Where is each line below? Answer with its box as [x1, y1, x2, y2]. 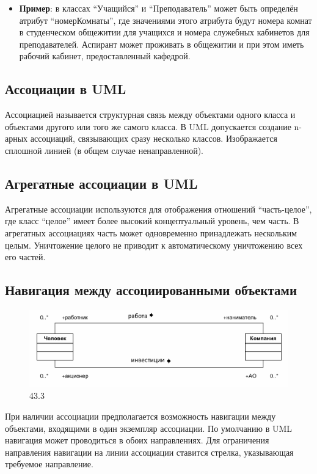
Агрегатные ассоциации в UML [5, 173, 198, 192]
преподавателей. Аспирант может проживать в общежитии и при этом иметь [19, 37, 304, 50]
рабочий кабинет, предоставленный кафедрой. [19, 49, 191, 62]
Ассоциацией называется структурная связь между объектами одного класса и [5, 108, 296, 121]
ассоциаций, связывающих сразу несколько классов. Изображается [30, 132, 277, 145]
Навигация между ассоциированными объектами [5, 280, 297, 299]
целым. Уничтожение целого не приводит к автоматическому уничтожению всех [5, 238, 303, 251]
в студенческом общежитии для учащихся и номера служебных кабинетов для [19, 26, 310, 38]
